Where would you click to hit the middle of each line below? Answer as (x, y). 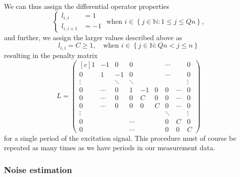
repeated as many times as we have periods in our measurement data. (110, 147)
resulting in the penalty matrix (51, 55)
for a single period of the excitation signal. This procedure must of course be (120, 138)
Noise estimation (38, 169)
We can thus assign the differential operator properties (87, 6)
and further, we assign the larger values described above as (93, 37)
